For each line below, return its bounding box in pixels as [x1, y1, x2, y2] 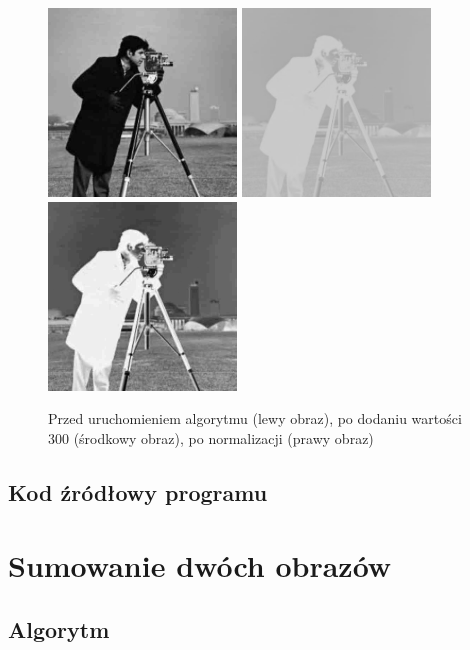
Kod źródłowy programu [8, 476, 268, 507]
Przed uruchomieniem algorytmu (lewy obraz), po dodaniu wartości [48, 408, 462, 429]
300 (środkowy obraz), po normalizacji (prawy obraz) [48, 427, 374, 448]
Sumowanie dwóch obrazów [8, 545, 392, 586]
